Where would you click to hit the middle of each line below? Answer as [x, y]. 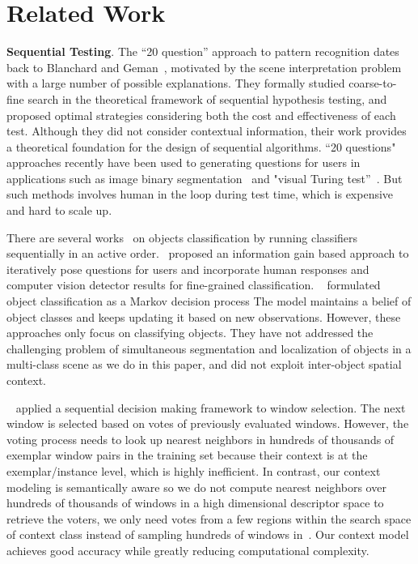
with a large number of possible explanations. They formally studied [176, 83]
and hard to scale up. [59, 210]
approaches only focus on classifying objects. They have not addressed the [190, 333]
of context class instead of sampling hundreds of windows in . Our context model [208, 534]
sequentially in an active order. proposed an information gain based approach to [208, 253]
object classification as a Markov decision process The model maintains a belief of [209, 301]
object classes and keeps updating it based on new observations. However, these [204, 316]
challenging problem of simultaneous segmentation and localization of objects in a [209, 348]
